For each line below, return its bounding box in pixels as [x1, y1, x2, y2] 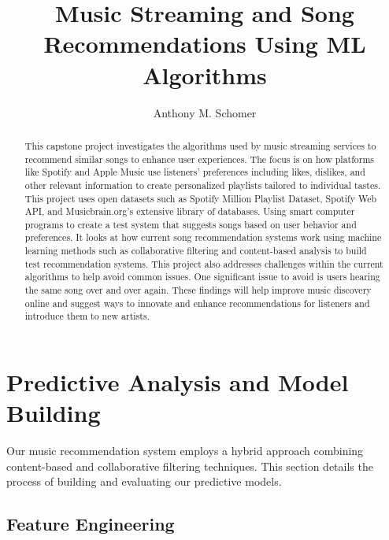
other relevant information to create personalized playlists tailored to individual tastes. [24, 178, 381, 191]
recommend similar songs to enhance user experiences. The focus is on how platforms [24, 152, 375, 165]
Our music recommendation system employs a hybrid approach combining [6, 442, 364, 459]
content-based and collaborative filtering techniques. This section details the [6, 457, 373, 474]
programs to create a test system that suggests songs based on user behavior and [24, 217, 357, 231]
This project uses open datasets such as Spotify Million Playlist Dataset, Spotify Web [24, 191, 377, 205]
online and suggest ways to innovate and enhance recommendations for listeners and [24, 296, 370, 309]
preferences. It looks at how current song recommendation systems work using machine [24, 231, 382, 244]
